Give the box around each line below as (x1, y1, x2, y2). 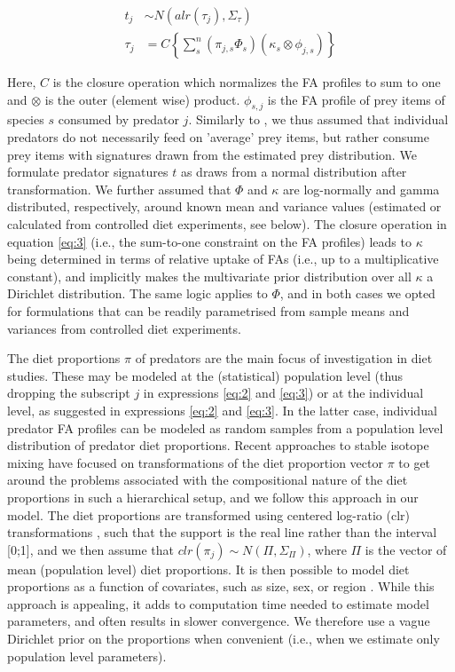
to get (398, 453, 431, 471)
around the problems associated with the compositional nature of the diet (7, 470, 408, 489)
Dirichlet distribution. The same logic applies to (7, 284, 268, 303)
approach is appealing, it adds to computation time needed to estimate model (7, 594, 429, 613)
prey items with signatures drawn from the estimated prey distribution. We (7, 145, 417, 163)
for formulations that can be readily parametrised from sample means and (7, 301, 410, 320)
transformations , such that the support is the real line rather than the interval (7, 523, 437, 542)
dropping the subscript (7, 383, 130, 402)
